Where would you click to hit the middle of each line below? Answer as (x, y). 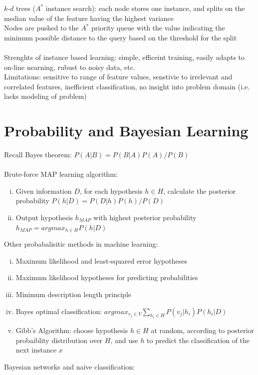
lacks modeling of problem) (45, 96)
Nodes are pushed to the (41, 28)
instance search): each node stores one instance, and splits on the (145, 8)
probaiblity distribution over (59, 340)
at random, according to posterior (203, 330)
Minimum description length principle (73, 294)
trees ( (25, 8)
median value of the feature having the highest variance (89, 18)
